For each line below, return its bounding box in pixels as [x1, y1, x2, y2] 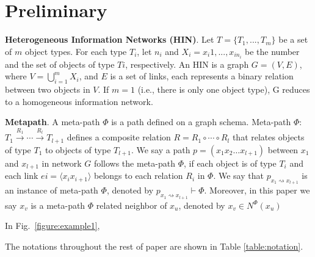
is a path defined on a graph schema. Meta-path [111, 115, 291, 128]
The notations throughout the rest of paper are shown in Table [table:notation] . [5, 239, 303, 252]
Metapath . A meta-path [5, 115, 100, 128]
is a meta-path [31, 198, 85, 211]
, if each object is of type [184, 156, 277, 169]
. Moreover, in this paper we [204, 184, 310, 197]
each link [5, 169, 38, 182]
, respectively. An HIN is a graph [125, 57, 249, 70]
